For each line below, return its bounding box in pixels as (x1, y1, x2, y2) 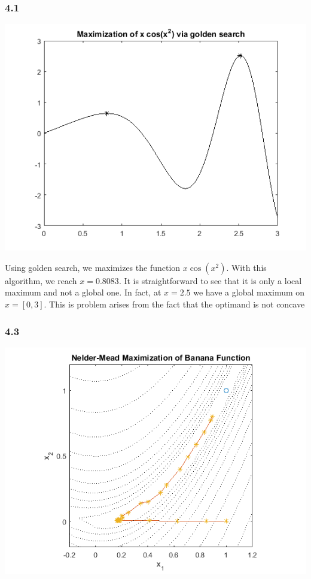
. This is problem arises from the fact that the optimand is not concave (44, 298, 305, 310)
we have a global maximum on (193, 286, 305, 298)
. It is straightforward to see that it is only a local (118, 274, 302, 287)
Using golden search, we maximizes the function (5, 261, 181, 273)
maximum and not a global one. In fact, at (5, 286, 161, 298)
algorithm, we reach (5, 274, 77, 287)
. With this (226, 261, 267, 273)
